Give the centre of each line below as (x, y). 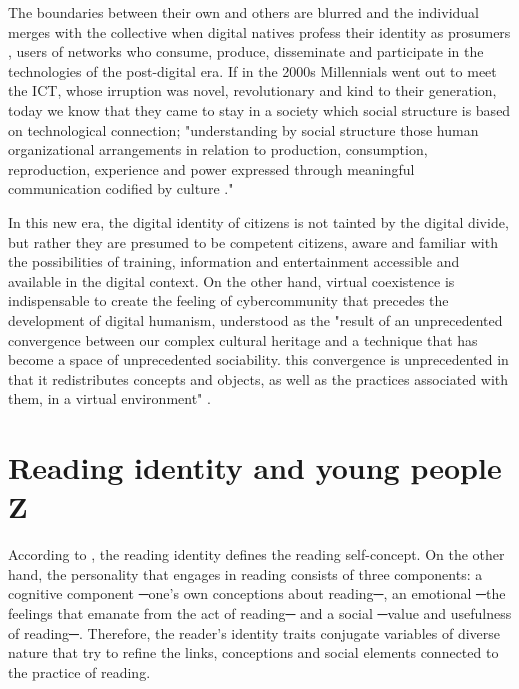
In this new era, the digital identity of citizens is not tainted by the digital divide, (258, 221)
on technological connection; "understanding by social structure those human (243, 129)
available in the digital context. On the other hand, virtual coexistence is (231, 280)
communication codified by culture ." (121, 188)
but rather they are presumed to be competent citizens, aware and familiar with (253, 241)
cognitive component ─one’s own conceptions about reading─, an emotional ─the (257, 593)
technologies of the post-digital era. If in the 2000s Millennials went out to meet (252, 70)
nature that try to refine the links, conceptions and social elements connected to (253, 652)
